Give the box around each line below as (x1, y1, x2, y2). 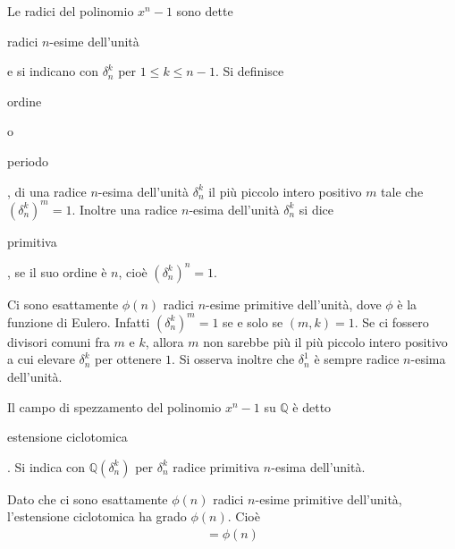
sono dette (176, 2, 233, 20)
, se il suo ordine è (7, 262, 107, 281)
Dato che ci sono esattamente (7, 489, 168, 508)
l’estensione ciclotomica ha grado (7, 507, 187, 526)
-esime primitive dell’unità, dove (206, 294, 382, 313)
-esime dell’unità (49, 31, 139, 50)
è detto (292, 397, 332, 416)
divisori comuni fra (7, 332, 110, 351)
